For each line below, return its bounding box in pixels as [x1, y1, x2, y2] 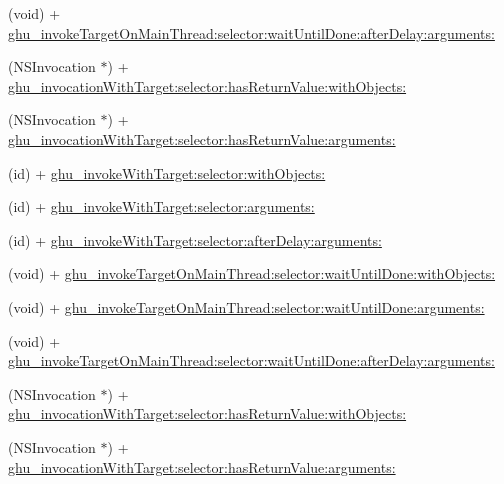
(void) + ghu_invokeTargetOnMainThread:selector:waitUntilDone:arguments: [8, 296, 485, 317]
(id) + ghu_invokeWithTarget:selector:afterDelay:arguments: [8, 229, 382, 250]
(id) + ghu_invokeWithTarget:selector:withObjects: [8, 162, 326, 183]
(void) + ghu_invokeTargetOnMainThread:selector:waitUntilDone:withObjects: [8, 263, 496, 284]
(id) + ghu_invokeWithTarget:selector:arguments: [8, 196, 315, 217]
